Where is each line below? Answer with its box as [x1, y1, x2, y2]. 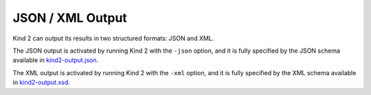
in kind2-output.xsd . [12, 79, 70, 87]
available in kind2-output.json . [12, 56, 99, 64]
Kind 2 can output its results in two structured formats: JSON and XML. [12, 34, 214, 42]
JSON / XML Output [12, 10, 127, 25]
